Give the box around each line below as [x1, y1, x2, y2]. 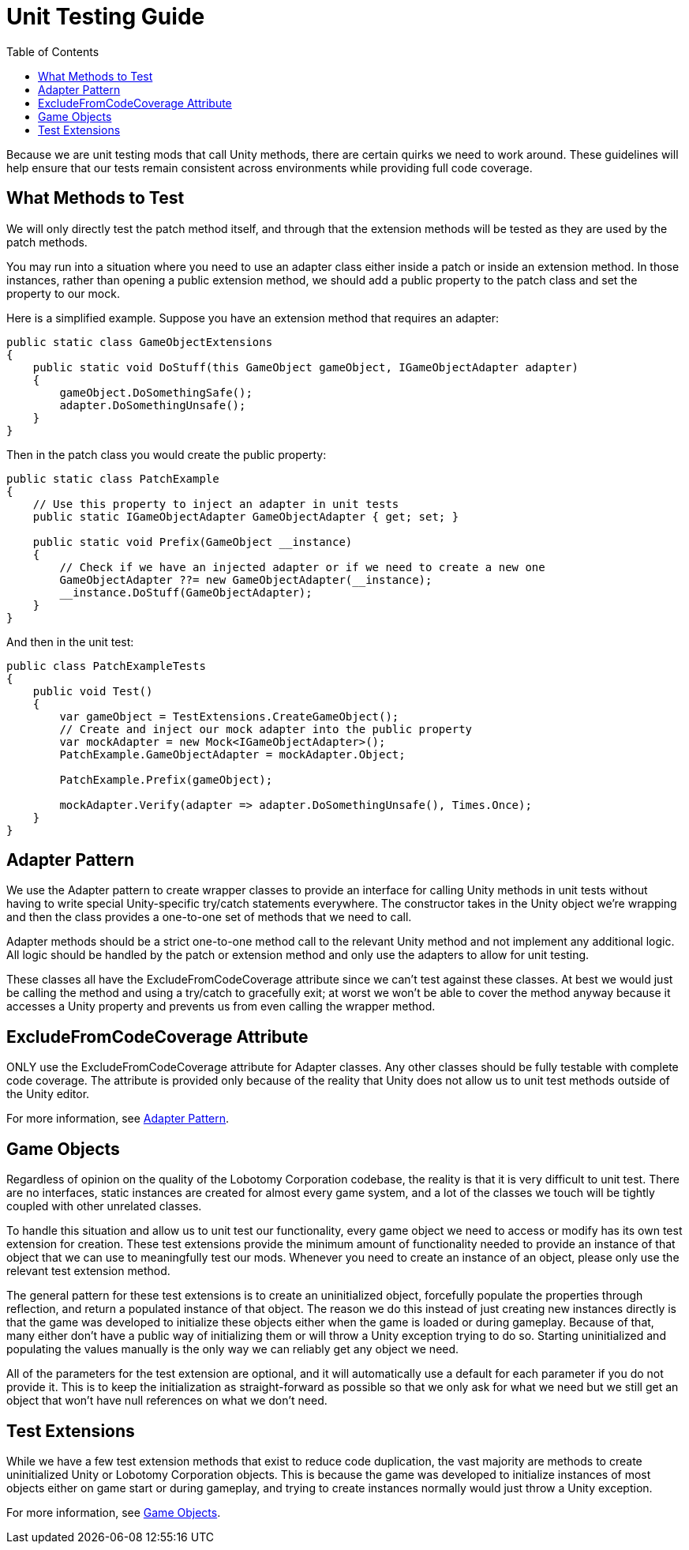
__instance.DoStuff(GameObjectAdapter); [59, 585, 313, 599]
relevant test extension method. [6, 1264, 170, 1278]
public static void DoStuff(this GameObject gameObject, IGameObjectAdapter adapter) [32, 360, 579, 374]
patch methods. [6, 235, 88, 249]
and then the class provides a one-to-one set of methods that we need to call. [6, 910, 412, 924]
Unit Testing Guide [6, 3, 205, 30]
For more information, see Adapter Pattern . [6, 1112, 230, 1126]
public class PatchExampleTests [6, 659, 206, 672]
